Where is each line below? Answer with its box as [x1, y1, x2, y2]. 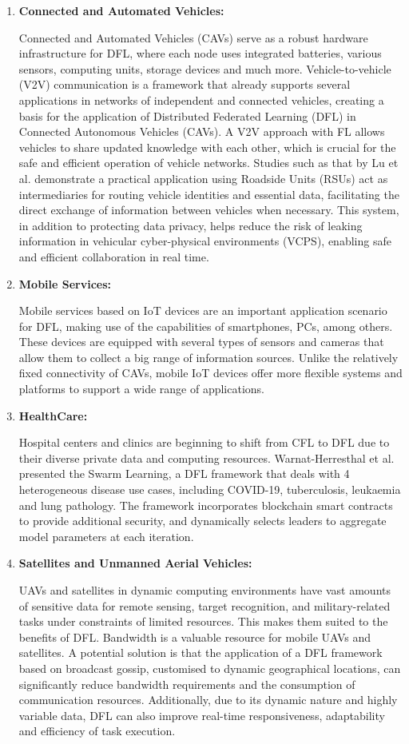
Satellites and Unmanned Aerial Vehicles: [18, 555, 252, 571]
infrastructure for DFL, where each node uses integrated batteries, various [18, 45, 382, 62]
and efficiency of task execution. [18, 722, 176, 739]
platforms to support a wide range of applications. [18, 380, 265, 397]
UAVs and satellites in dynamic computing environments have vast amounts [18, 582, 391, 598]
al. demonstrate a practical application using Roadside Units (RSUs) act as [18, 169, 388, 186]
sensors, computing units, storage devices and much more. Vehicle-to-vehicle [18, 60, 391, 77]
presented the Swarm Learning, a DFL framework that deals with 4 [18, 465, 350, 482]
